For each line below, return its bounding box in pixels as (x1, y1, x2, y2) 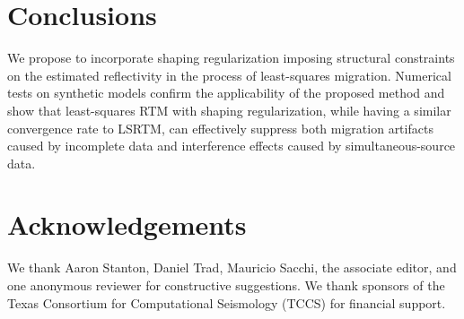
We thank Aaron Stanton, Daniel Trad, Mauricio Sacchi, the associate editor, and (7, 258, 457, 277)
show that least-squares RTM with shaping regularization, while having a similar (7, 100, 451, 119)
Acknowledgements (7, 206, 247, 243)
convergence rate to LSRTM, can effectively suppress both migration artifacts (7, 118, 433, 137)
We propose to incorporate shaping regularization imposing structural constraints (7, 48, 455, 67)
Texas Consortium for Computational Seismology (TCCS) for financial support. (7, 293, 446, 312)
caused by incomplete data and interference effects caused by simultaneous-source (7, 136, 456, 155)
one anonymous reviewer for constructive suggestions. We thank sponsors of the (7, 276, 445, 294)
